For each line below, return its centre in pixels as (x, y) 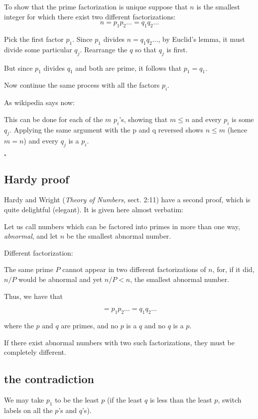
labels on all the (28, 410)
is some (243, 119)
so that (146, 49)
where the (19, 325)
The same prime (29, 269)
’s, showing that (143, 119)
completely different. (35, 352)
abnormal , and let (31, 236)
